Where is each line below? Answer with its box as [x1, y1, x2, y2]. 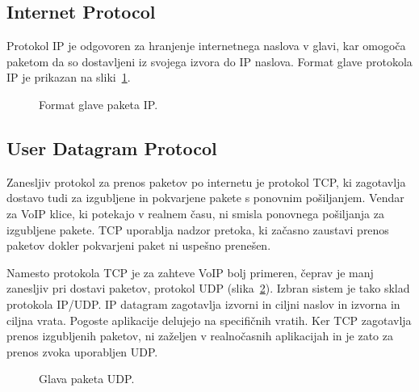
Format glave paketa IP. [39, 95, 158, 112]
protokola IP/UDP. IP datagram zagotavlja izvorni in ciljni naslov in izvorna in [6, 295, 400, 312]
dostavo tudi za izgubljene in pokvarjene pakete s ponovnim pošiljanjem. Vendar [6, 189, 404, 206]
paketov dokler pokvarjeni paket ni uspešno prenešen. [6, 237, 271, 254]
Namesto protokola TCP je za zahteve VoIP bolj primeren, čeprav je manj [6, 263, 374, 280]
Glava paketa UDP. [39, 370, 135, 387]
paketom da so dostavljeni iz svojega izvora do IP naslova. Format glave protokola [6, 53, 413, 70]
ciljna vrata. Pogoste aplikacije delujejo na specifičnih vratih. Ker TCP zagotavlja [6, 311, 412, 328]
